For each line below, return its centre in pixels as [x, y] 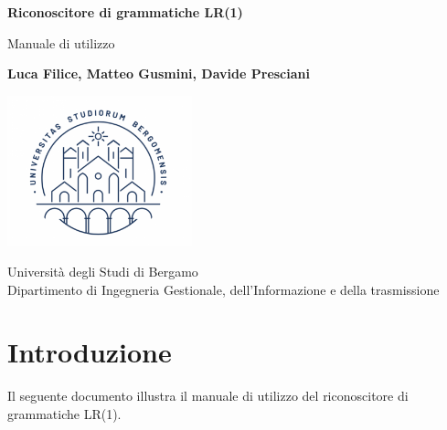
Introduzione [90, 352]
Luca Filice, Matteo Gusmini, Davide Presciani [159, 73]
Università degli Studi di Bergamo [103, 272]
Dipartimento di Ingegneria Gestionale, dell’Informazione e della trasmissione [223, 289]
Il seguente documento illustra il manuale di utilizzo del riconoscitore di [208, 396]
